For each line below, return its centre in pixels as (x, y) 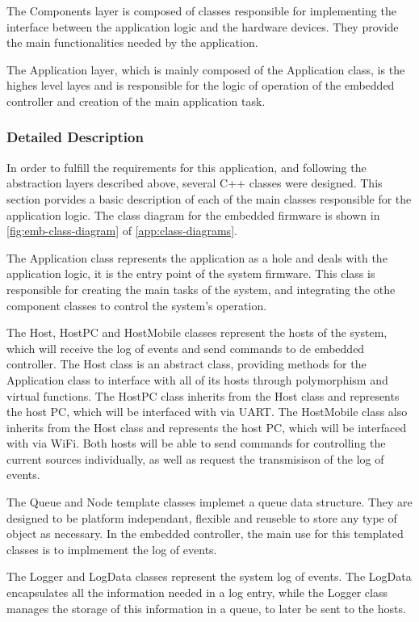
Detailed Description (75, 137)
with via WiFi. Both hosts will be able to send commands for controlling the (196, 443)
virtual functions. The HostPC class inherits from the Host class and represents (203, 395)
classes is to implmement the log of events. (112, 549)
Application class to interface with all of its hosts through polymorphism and (197, 379)
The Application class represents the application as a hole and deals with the (197, 257)
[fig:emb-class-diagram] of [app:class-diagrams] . (122, 231)
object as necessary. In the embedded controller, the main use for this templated (205, 534)
